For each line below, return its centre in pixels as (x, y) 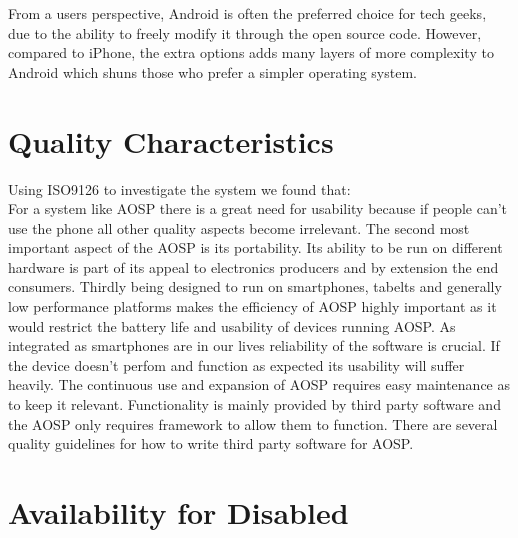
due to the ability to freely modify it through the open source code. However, (245, 32)
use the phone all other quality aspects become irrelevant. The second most (239, 227)
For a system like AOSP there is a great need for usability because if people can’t (258, 208)
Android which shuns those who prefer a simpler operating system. (212, 71)
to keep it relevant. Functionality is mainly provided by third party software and (254, 404)
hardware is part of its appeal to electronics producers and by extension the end (253, 266)
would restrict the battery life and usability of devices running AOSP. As (232, 325)
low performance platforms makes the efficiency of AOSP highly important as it (252, 306)
